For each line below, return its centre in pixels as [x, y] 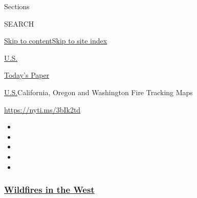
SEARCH [19, 23]
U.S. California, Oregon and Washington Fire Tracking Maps [98, 92]
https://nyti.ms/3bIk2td [42, 109]
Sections [17, 6]
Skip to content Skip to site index [56, 41]
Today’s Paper [27, 75]
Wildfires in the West [49, 190]
